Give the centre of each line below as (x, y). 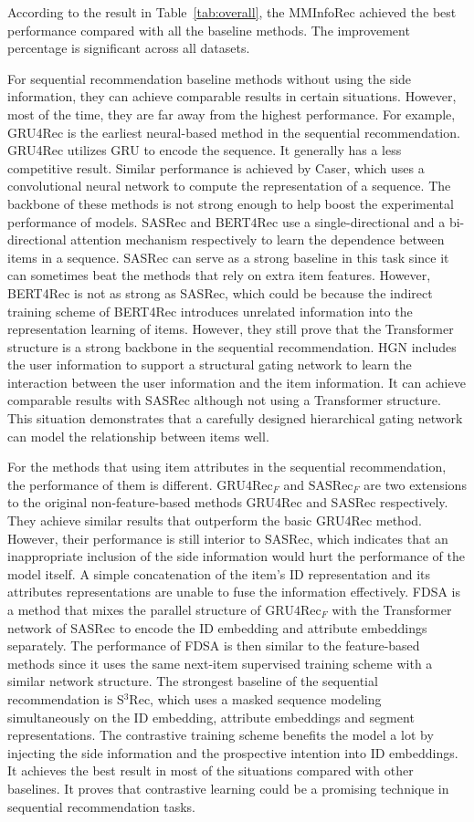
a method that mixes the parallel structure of (134, 609)
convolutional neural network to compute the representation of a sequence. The (229, 186)
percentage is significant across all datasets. (129, 48)
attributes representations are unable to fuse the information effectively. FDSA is (234, 592)
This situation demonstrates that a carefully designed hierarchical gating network (235, 418)
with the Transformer (392, 609)
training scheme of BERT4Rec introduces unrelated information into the (210, 311)
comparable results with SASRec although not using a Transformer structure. (224, 400)
